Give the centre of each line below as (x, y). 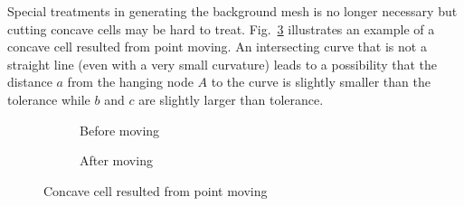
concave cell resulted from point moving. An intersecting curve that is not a (217, 47)
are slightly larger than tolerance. (231, 99)
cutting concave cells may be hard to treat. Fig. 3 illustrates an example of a (221, 28)
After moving (116, 160)
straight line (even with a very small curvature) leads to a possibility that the (222, 64)
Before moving (120, 130)
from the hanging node (130, 82)
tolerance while (49, 99)
